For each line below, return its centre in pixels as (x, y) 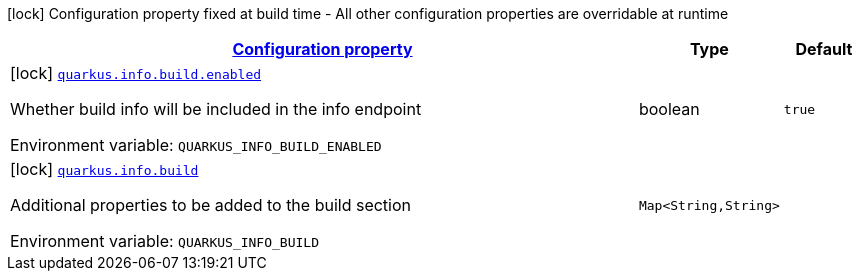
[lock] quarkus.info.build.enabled (136, 73)
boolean (669, 109)
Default (824, 49)
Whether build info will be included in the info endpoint (216, 109)
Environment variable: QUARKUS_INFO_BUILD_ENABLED (196, 145)
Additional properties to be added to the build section (211, 205)
